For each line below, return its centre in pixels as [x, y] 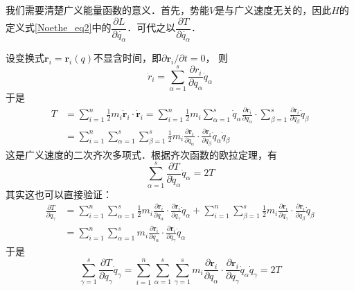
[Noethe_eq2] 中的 [73, 27]
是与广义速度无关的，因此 [273, 10]
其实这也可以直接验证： [59, 194]
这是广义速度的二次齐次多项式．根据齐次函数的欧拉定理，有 [141, 154]
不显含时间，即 [127, 58]
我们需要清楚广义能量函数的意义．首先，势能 [107, 10]
